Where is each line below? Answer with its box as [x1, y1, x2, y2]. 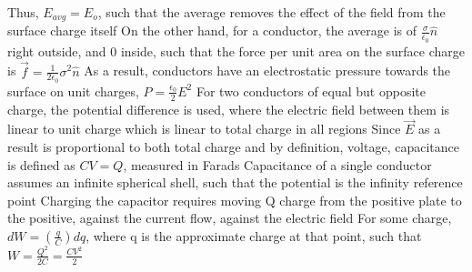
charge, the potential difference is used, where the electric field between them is [7, 99, 450, 118]
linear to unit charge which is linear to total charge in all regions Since [7, 119, 401, 138]
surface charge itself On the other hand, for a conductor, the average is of [7, 21, 417, 40]
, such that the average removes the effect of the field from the [97, 3, 446, 21]
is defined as [7, 155, 75, 174]
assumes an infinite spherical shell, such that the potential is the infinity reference [7, 173, 463, 192]
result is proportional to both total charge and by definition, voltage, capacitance [7, 136, 459, 156]
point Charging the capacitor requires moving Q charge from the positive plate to [7, 190, 462, 209]
